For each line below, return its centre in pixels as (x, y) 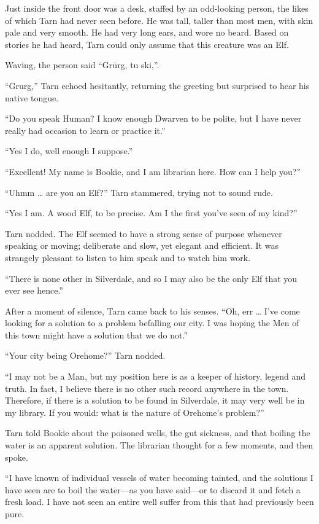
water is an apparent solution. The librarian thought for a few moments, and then (159, 445)
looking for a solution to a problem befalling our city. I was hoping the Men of (152, 323)
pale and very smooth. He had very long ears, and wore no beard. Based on (147, 32)
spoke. (17, 457)
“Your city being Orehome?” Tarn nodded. (85, 355)
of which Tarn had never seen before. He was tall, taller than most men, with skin (159, 20)
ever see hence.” (34, 290)
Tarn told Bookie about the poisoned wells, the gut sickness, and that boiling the (158, 433)
